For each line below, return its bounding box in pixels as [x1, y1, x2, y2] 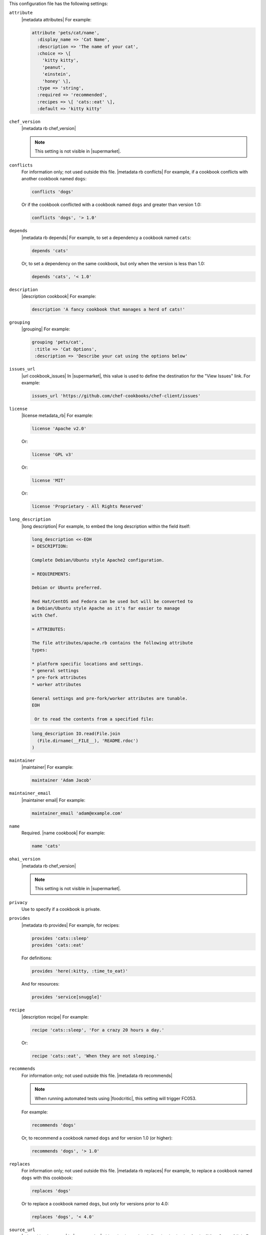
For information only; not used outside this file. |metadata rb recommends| [21, 1072, 172, 1078]
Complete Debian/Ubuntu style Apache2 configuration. [32, 557, 165, 563]
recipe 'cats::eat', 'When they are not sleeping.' [32, 1053, 160, 1059]
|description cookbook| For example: [21, 293, 96, 299]
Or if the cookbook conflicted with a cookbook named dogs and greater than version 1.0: [21, 202, 202, 207]
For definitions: [21, 955, 52, 961]
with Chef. [32, 613, 58, 618]
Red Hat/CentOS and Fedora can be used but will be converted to [32, 599, 193, 605]
